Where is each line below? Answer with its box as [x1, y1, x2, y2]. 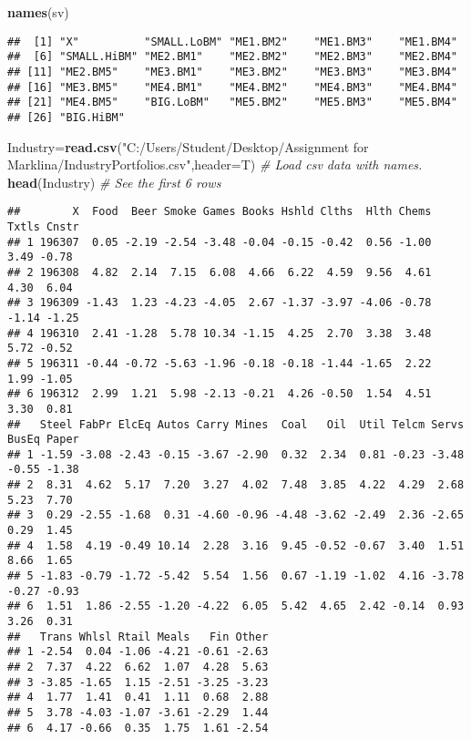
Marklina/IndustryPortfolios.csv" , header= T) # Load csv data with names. [7, 155, 423, 174]
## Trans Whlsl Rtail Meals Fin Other [7, 630, 269, 643]
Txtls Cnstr [7, 220, 79, 233]
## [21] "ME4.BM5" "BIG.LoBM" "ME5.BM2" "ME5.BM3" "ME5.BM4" [7, 96, 457, 109]
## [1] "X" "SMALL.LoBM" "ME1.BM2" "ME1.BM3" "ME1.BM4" [7, 35, 457, 48]
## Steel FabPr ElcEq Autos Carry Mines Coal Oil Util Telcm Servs [7, 417, 465, 431]
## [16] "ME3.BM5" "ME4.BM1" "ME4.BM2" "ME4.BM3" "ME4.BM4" [7, 80, 457, 94]
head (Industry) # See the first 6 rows [7, 172, 221, 191]
